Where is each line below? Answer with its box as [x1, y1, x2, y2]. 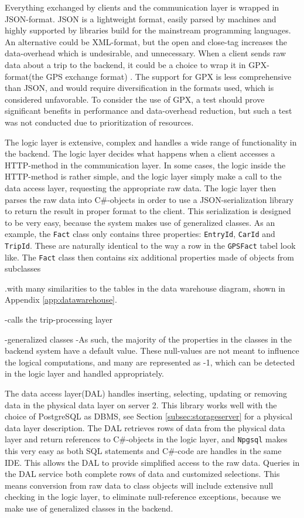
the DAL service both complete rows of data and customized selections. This [5, 468, 280, 480]
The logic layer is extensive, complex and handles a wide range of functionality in [5, 136, 297, 148]
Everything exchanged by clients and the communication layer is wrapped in [5, 1, 279, 13]
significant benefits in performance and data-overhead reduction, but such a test [5, 104, 292, 117]
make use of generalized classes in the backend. [5, 502, 173, 514]
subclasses [5, 262, 41, 275]
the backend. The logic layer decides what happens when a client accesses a [5, 147, 275, 160]
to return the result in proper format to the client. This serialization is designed [5, 205, 291, 217]
